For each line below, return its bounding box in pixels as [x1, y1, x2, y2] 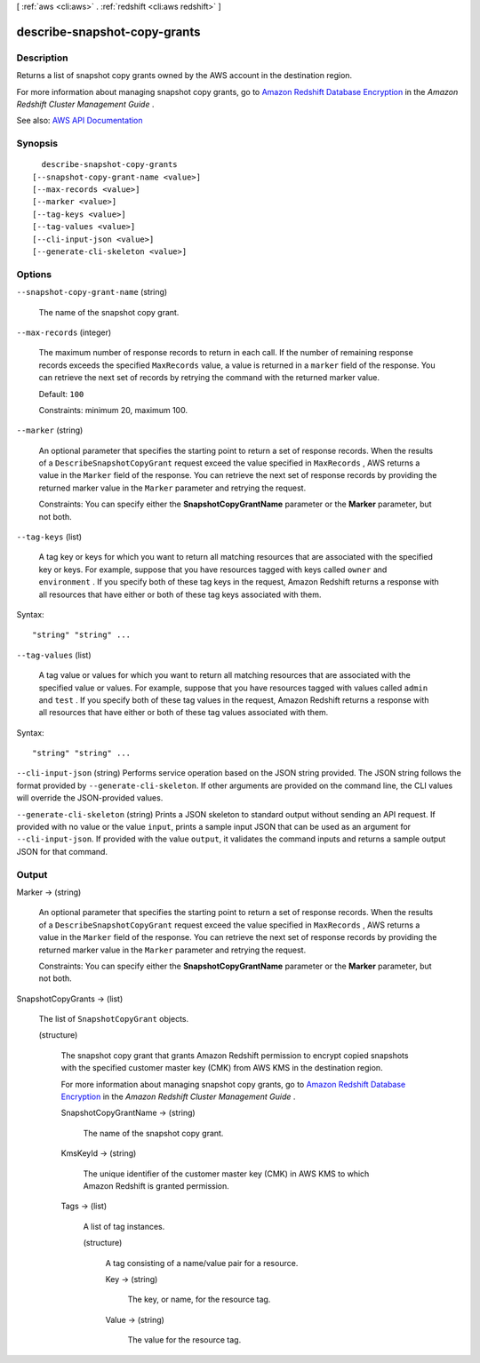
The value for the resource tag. [127, 1335, 242, 1345]
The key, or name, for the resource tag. [127, 1294, 271, 1305]
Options [16, 267, 52, 280]
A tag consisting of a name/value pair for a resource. [105, 1257, 299, 1268]
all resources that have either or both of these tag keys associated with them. [38, 589, 322, 600]
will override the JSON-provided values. [16, 793, 164, 803]
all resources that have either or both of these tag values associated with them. [38, 707, 329, 718]
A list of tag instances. [83, 1221, 165, 1231]
